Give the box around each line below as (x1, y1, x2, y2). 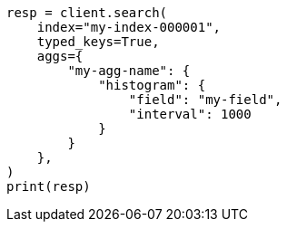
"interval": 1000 (128, 107, 252, 121)
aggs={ (36, 49, 84, 63)
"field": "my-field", (128, 92, 282, 107)
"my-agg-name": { (67, 63, 191, 78)
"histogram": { (98, 78, 206, 92)
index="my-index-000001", (36, 20, 222, 34)
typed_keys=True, (36, 34, 160, 49)
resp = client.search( (6, 5, 168, 20)
